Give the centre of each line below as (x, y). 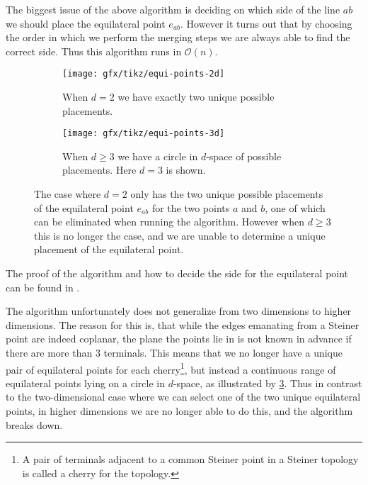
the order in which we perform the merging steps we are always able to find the (178, 37)
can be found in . (43, 287)
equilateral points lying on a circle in (85, 383)
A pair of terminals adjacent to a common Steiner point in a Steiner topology (190, 459)
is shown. (186, 170)
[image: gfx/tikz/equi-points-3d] (144, 134)
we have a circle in (158, 156)
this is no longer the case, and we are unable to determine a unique (180, 235)
